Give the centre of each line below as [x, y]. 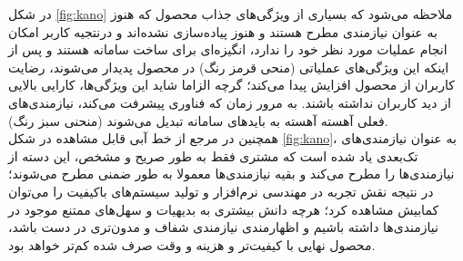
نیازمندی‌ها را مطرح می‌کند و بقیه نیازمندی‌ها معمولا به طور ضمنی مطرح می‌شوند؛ [231, 174]
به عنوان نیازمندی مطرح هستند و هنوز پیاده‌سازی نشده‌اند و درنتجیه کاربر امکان [223, 31]
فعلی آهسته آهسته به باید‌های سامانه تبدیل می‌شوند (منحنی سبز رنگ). [198, 120]
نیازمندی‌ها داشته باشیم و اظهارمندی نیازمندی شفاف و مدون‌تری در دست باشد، [223, 227]
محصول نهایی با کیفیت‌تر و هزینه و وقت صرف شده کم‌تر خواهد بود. [192, 244]
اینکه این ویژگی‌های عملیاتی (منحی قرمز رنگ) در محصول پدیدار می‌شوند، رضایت [229, 67]
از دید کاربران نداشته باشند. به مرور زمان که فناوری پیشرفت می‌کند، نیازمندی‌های [230, 102]
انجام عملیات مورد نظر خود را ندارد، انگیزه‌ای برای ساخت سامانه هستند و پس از [228, 49]
